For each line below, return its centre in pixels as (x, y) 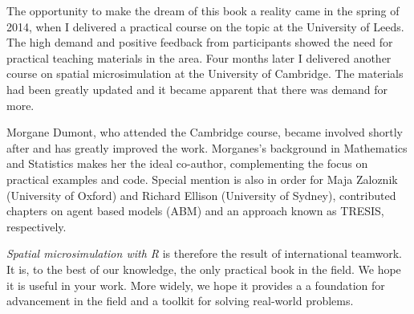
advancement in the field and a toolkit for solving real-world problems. (180, 301)
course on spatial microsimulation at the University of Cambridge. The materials (205, 73)
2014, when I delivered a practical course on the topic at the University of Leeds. (205, 26)
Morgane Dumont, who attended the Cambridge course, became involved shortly (205, 132)
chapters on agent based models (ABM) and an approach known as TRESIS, (195, 211)
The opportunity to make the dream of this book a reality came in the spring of (203, 10)
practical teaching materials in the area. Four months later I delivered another (199, 57)
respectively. (37, 226)
